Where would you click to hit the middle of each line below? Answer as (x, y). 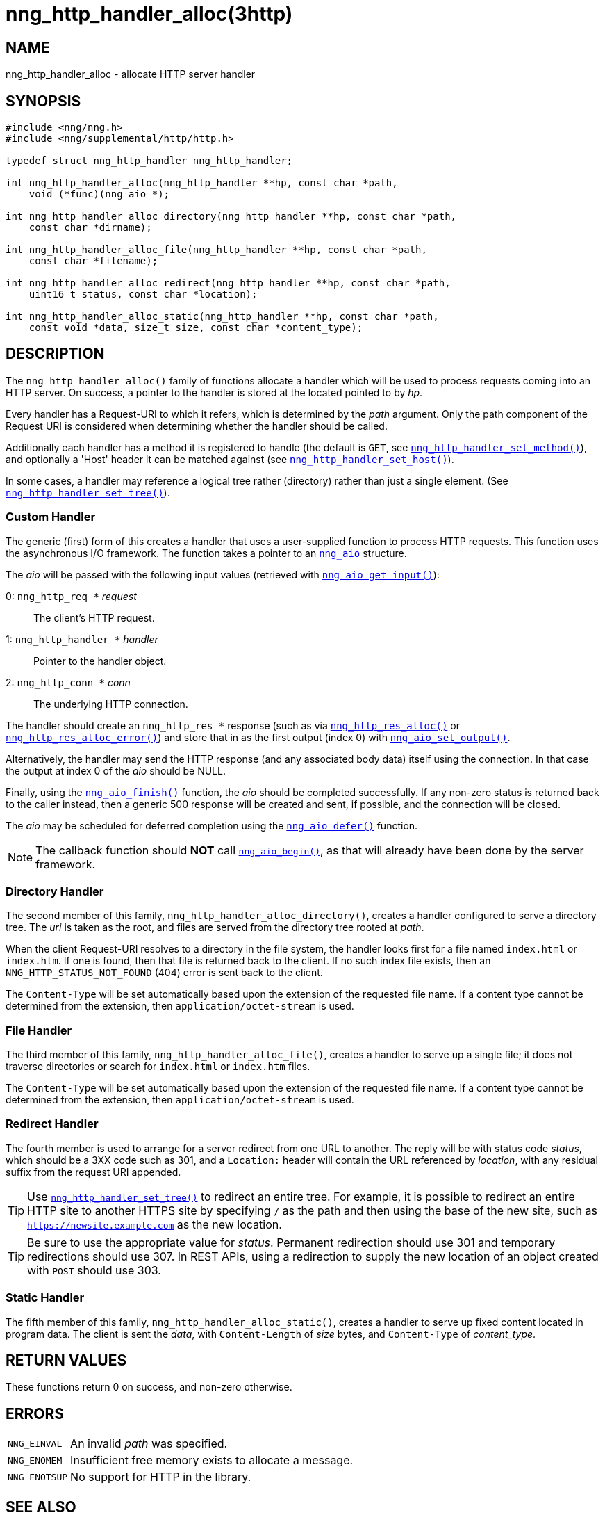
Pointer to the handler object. (100, 661)
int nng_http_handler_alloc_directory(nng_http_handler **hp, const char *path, (231, 217)
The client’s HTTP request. (94, 617)
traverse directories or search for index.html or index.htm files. (158, 1067)
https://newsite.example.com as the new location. (155, 1224)
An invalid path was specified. (149, 1444)
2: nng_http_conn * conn (68, 682)
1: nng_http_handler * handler (82, 639)
